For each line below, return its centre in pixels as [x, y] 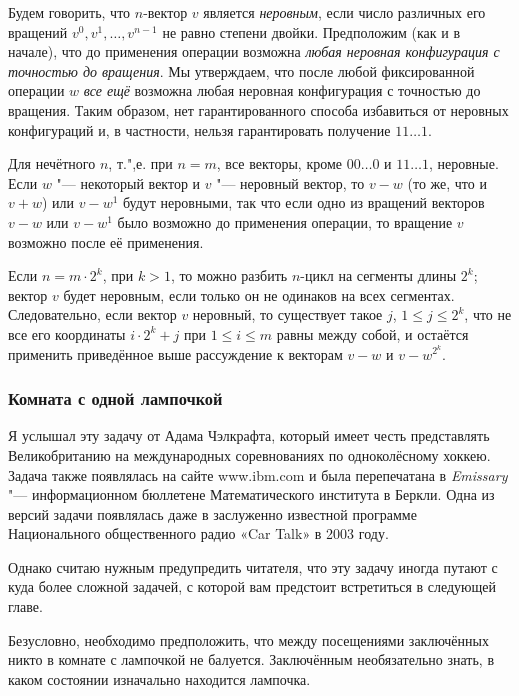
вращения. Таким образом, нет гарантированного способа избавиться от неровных [258, 109]
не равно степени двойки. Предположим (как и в [311, 31]
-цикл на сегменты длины [378, 275]
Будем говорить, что [69, 12]
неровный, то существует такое [287, 314]
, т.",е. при [140, 163]
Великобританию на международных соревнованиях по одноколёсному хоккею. [249, 454]
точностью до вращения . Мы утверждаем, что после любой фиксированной [241, 70]
